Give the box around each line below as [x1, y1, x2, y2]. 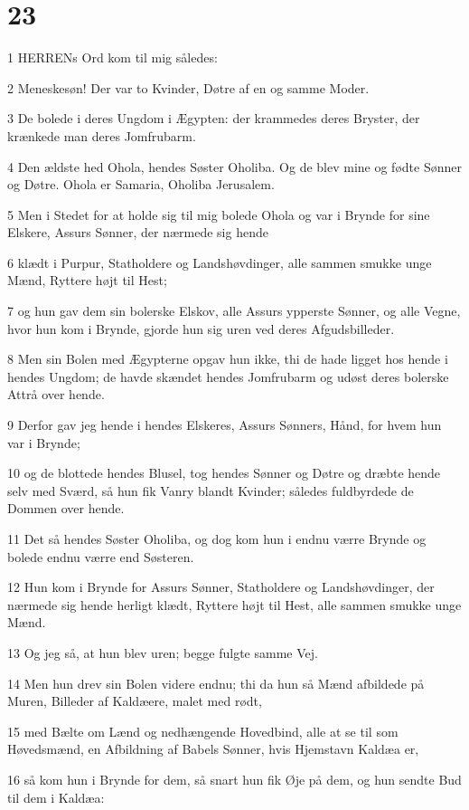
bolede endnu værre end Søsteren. [7, 547, 194, 566]
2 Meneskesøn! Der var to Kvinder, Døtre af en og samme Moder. [7, 78, 370, 97]
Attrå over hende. [7, 385, 105, 404]
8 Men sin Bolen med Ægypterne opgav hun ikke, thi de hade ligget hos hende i [7, 349, 448, 368]
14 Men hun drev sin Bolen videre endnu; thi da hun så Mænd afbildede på [7, 673, 425, 692]
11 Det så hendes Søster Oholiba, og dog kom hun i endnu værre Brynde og [7, 529, 427, 548]
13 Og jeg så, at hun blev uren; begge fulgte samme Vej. [7, 643, 318, 662]
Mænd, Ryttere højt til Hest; [7, 271, 167, 290]
